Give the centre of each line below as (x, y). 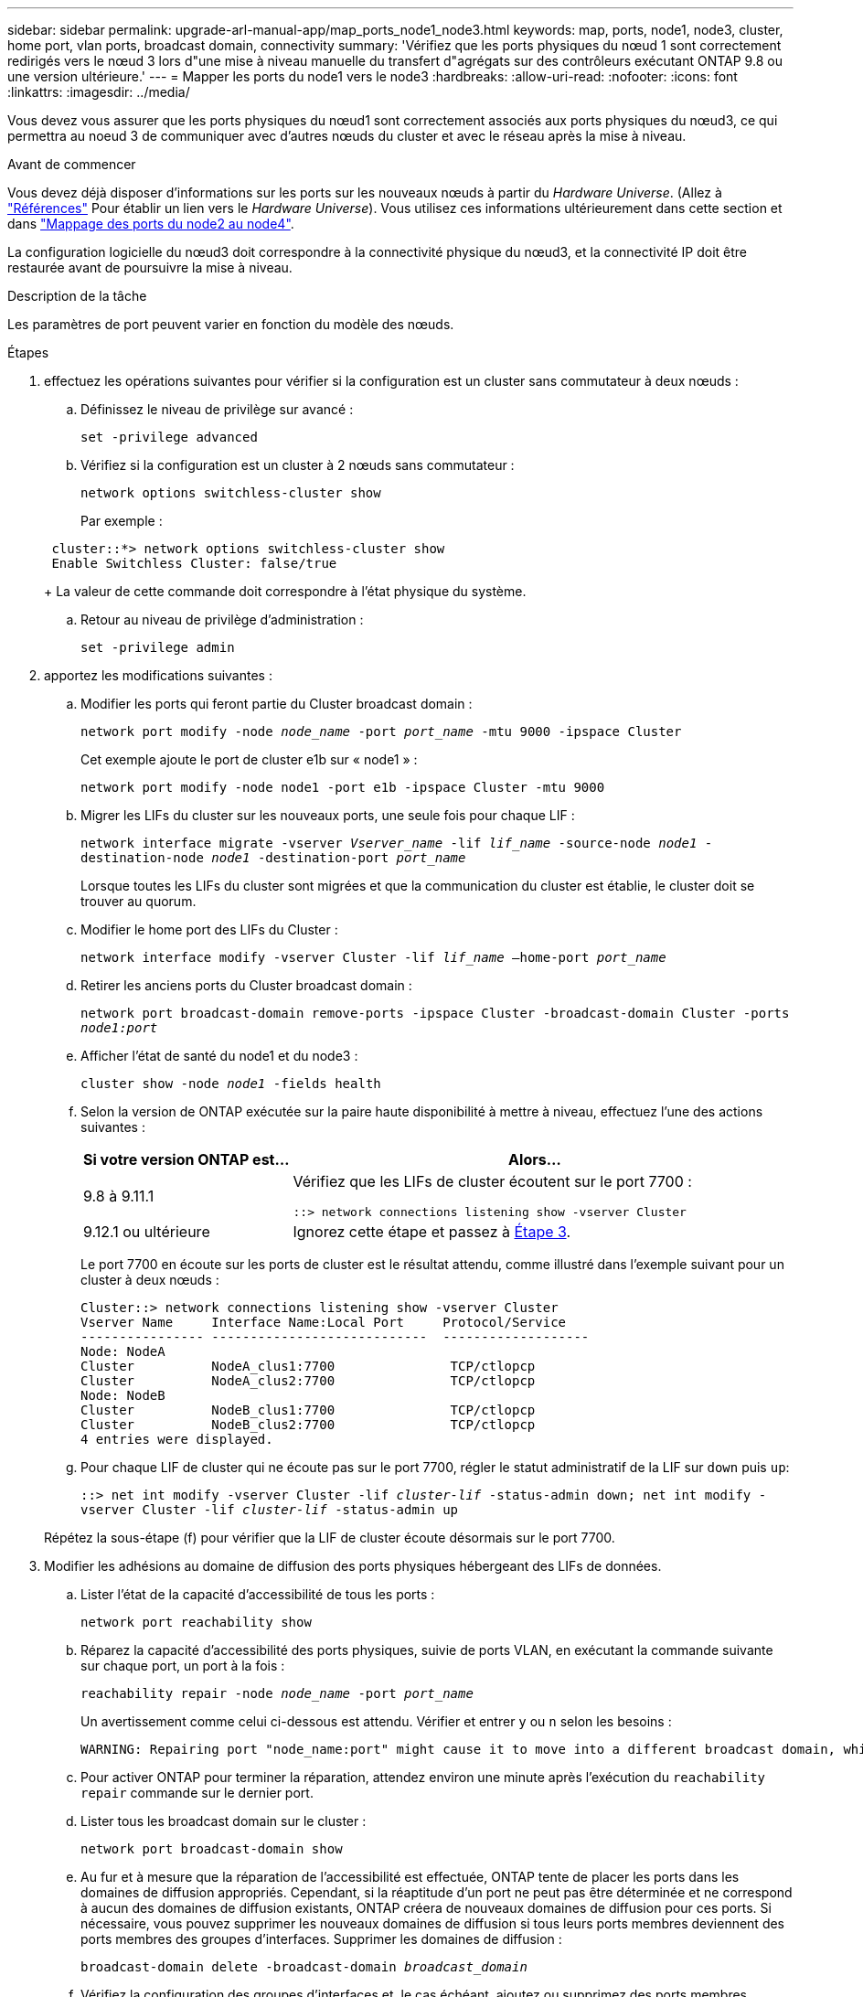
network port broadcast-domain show (212, 1849)
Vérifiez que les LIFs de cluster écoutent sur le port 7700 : (492, 1181)
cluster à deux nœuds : (150, 1280)
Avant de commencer (72, 164)
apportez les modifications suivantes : (158, 675)
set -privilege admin (158, 647)
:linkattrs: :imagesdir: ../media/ (99, 92)
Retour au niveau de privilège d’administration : (222, 619)
